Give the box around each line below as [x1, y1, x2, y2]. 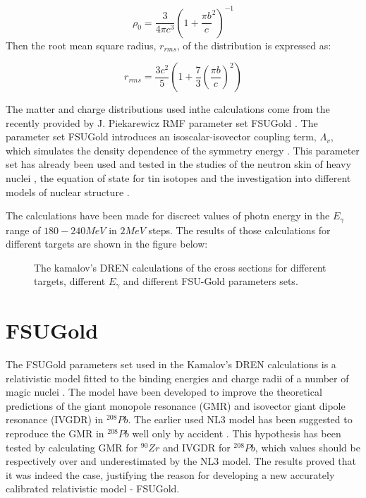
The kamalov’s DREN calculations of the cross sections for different [34, 260, 327, 274]
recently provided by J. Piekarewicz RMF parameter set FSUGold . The [6, 115, 318, 130]
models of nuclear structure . [6, 184, 130, 199]
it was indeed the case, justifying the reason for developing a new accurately [6, 467, 335, 482]
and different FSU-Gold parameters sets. [123, 274, 298, 289]
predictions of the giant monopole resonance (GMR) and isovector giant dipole [6, 398, 346, 413]
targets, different [34, 274, 106, 289]
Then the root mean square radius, [6, 37, 157, 52]
